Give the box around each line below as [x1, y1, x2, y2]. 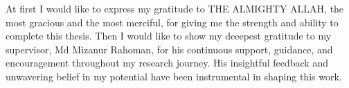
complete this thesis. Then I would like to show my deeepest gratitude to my [6, 28, 332, 43]
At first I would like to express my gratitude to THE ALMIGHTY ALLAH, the [6, 1, 344, 15]
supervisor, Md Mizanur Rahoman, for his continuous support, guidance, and [6, 42, 333, 56]
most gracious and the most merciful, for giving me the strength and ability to [6, 15, 339, 29]
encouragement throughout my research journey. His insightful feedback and [6, 55, 328, 70]
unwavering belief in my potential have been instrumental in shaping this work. [6, 69, 342, 83]
